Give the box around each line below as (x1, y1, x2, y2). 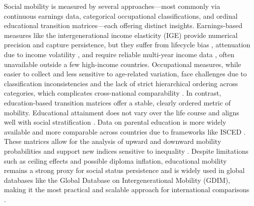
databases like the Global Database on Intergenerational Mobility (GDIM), (4, 174, 230, 185)
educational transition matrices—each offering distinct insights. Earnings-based (4, 20, 243, 31)
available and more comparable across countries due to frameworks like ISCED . (4, 126, 246, 137)
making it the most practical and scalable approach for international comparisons (4, 184, 250, 195)
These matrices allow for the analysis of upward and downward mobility (4, 136, 222, 146)
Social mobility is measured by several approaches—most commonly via (4, 1, 221, 11)
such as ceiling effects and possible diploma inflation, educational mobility (4, 155, 227, 166)
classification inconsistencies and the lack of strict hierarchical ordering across (4, 78, 238, 88)
